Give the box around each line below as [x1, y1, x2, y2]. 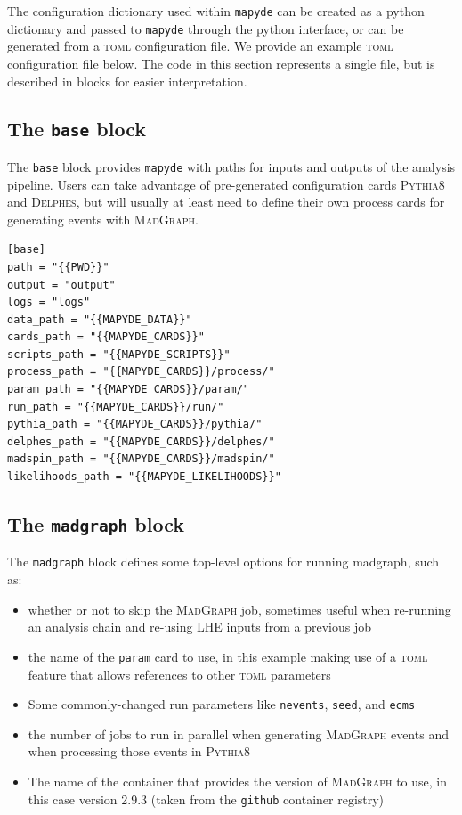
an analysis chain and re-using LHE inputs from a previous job [28, 617, 371, 636]
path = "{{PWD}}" [7, 260, 109, 273]
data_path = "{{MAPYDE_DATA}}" [7, 313, 192, 326]
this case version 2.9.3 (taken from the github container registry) [28, 789, 385, 808]
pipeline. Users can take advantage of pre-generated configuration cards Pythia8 [7, 175, 445, 193]
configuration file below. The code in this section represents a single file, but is [7, 53, 435, 72]
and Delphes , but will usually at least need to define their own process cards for [7, 192, 445, 211]
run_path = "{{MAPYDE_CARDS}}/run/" [7, 400, 224, 413]
